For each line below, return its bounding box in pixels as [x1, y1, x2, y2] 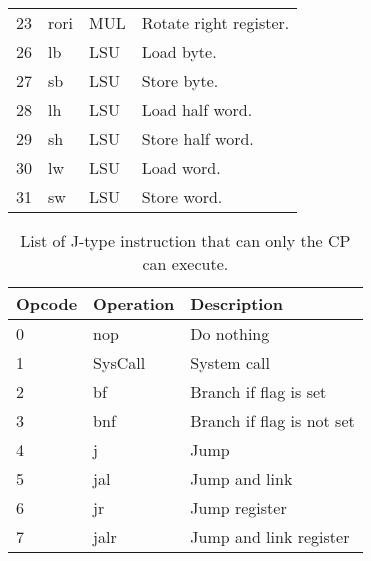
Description [190, 292, 283, 315]
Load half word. [141, 98, 253, 121]
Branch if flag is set [190, 380, 327, 403]
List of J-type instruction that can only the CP [20, 229, 351, 252]
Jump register [190, 496, 287, 519]
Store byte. [141, 69, 219, 92]
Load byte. [141, 40, 217, 63]
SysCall [93, 351, 146, 374]
